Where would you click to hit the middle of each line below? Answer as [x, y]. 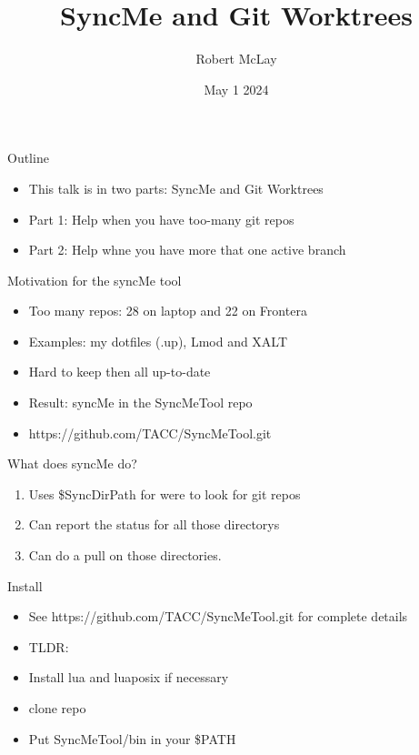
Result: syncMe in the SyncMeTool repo [140, 403]
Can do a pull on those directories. [125, 555]
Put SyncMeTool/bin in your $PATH [132, 738]
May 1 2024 [236, 89]
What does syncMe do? [72, 463]
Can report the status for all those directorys [154, 524]
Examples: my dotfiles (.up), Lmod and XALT [158, 341]
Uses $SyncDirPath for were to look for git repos [165, 493]
